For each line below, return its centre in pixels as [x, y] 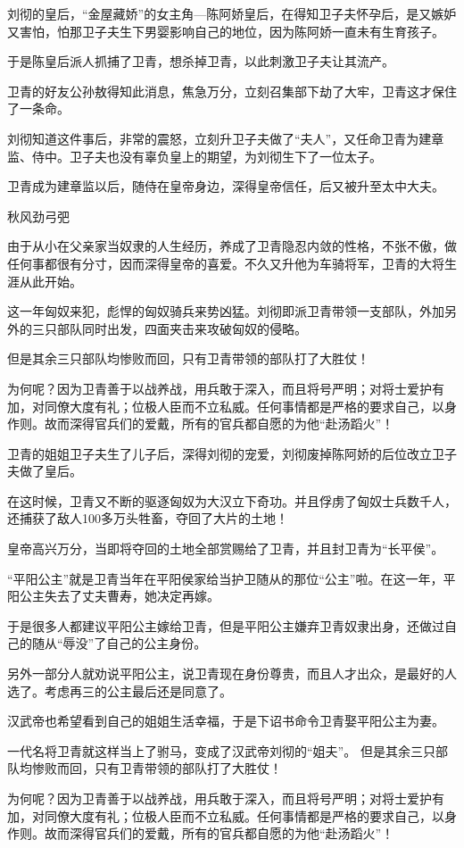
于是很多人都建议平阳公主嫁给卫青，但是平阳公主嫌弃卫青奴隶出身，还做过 [226, 625]
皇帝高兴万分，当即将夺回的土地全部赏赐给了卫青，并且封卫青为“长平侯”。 [226, 549]
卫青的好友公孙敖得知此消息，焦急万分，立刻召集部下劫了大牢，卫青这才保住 [232, 91]
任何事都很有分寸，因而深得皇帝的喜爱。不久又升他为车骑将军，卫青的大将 [226, 263]
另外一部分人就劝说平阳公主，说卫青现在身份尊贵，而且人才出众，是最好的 [226, 673]
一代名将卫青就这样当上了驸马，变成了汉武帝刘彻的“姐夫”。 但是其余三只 [221, 750]
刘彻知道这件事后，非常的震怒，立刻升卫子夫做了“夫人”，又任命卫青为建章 [226, 138]
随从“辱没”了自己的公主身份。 [119, 643]
